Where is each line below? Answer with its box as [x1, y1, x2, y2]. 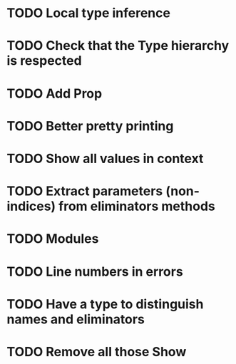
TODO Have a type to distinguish [6, 296, 204, 312]
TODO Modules [6, 231, 99, 247]
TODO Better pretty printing [6, 118, 174, 134]
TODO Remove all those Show [6, 343, 187, 360]
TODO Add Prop [6, 85, 103, 101]
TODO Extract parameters [6, 183, 163, 199]
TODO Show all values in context [6, 150, 204, 167]
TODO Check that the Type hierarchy [6, 38, 230, 54]
